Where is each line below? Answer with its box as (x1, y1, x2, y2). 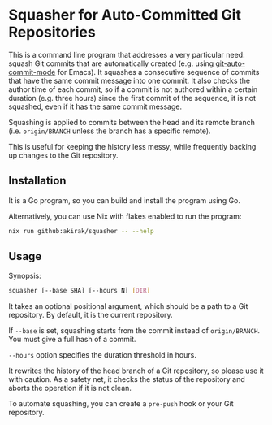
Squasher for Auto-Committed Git (8, 6, 242, 24)
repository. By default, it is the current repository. (8, 310, 173, 320)
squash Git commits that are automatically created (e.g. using (8, 59, 214, 68)
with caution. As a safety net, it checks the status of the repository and (8, 375, 245, 384)
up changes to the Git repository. (8, 150, 119, 160)
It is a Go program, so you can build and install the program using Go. (8, 195, 241, 205)
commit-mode (8, 67, 56, 76)
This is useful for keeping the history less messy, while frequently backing (8, 141, 257, 151)
